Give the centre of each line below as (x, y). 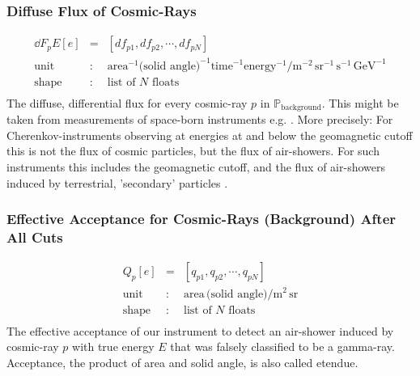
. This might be (360, 102)
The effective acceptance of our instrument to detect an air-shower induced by (200, 330)
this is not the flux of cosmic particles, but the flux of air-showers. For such (193, 151)
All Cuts (35, 237)
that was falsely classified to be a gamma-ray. (282, 346)
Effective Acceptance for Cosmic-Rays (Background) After (202, 219)
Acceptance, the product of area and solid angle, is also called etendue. (182, 362)
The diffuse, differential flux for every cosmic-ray (127, 102)
